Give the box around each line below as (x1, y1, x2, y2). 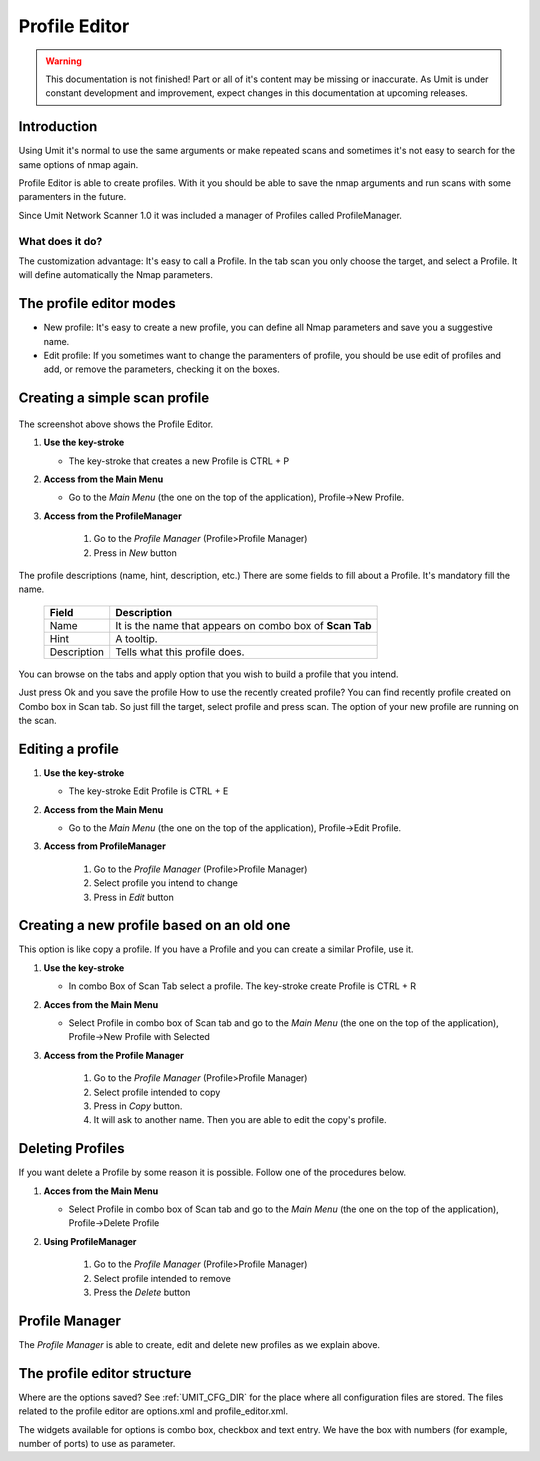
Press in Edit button (93, 891, 174, 903)
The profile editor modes (18, 295, 177, 312)
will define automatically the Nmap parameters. (18, 269, 214, 281)
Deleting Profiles (18, 1140, 125, 1157)
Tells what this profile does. (115, 645, 245, 659)
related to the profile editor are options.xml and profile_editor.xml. (18, 1405, 289, 1417)
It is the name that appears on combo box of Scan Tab (115, 618, 372, 632)
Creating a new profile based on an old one (18, 917, 291, 934)
